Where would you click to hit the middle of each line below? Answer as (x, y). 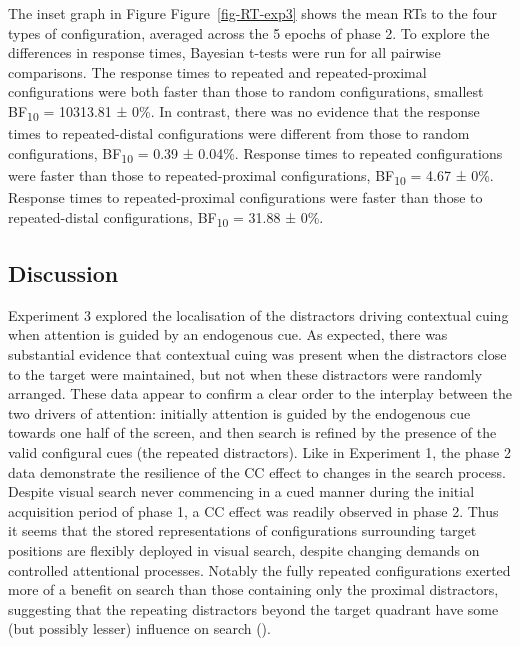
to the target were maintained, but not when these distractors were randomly (245, 373)
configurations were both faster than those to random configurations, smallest (246, 91)
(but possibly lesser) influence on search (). (139, 628)
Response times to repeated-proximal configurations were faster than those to (245, 196)
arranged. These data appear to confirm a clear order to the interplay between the (260, 393)
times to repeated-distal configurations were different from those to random (239, 133)
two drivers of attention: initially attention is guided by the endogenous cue (239, 412)
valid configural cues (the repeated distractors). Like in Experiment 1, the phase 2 (259, 452)
